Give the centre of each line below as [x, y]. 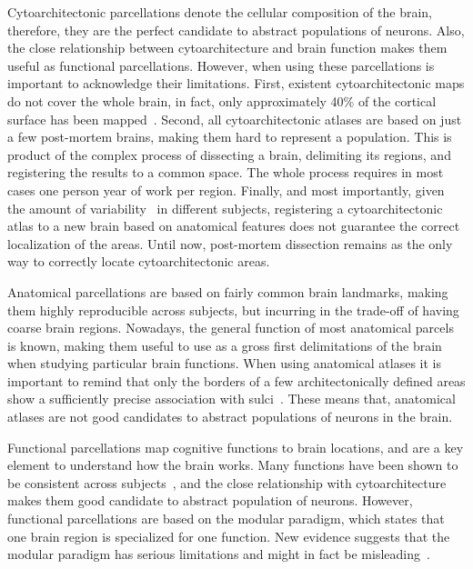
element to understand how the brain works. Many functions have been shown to [233, 465]
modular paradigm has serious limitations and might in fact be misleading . [219, 554]
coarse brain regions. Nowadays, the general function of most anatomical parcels [231, 328]
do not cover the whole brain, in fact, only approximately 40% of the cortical [222, 100]
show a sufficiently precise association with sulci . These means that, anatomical [231, 399]
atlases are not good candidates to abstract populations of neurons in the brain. [230, 417]
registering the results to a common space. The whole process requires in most [226, 172]
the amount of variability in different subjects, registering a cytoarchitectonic [225, 208]
